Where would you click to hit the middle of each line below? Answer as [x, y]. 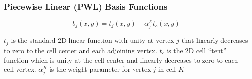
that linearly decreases [215, 40]
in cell [167, 69]
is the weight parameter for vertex [100, 69]
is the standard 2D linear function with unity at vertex [92, 40]
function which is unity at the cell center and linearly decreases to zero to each [121, 59]
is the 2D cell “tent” [197, 50]
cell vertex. [20, 69]
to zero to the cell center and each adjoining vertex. [81, 50]
